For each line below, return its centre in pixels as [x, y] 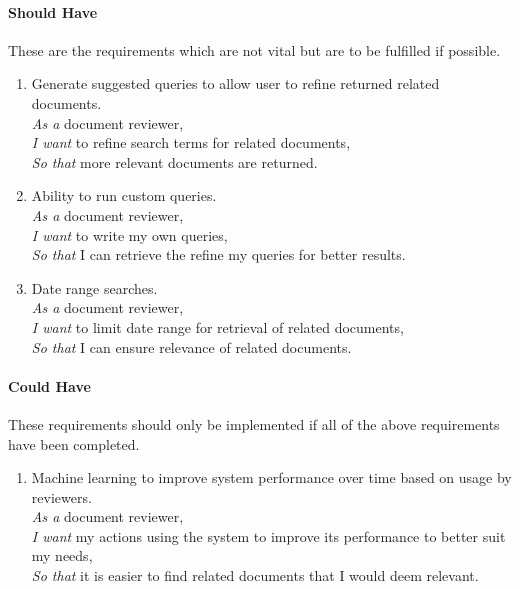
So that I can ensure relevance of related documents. [191, 346]
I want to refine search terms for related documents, [191, 142]
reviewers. [61, 496]
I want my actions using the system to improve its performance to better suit [268, 535]
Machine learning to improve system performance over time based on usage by [271, 477]
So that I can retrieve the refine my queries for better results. [218, 254]
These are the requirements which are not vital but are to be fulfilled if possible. [254, 49]
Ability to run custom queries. [124, 195]
